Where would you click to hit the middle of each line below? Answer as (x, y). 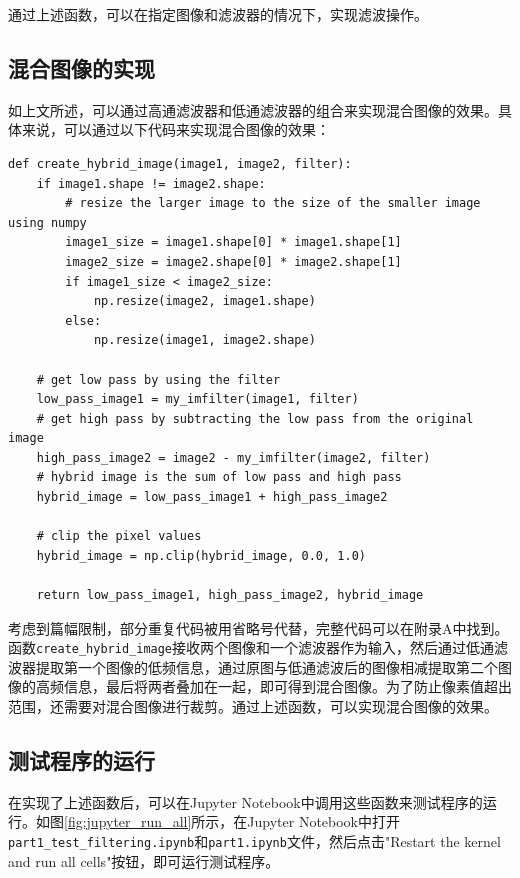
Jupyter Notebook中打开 (324, 821)
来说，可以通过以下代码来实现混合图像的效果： (175, 129)
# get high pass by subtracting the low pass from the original (255, 418)
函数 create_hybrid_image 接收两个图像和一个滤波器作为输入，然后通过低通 (251, 647)
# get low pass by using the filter (158, 379)
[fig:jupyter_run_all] (128, 821)
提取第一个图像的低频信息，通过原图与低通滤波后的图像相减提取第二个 (266, 666)
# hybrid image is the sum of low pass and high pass (219, 477)
